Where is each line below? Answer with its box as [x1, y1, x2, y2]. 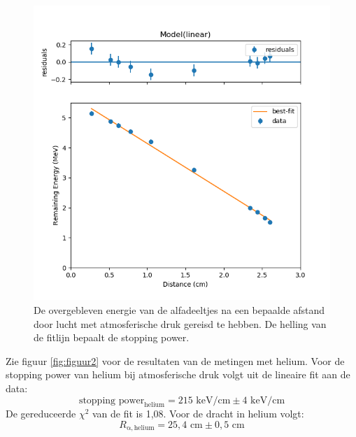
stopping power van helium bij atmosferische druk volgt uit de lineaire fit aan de [6, 367, 350, 382]
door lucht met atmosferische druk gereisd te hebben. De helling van [34, 316, 327, 331]
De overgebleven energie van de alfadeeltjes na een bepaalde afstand [34, 302, 325, 317]
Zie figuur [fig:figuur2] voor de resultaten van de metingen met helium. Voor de [6, 353, 345, 368]
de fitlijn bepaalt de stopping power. [34, 330, 190, 345]
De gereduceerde [6, 406, 76, 421]
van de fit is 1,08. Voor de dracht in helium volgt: [92, 406, 304, 421]
